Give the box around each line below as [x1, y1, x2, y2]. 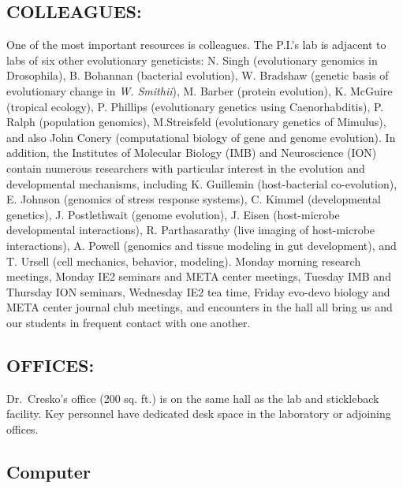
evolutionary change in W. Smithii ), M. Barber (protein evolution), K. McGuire [6, 82, 393, 99]
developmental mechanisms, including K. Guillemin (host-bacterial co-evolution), [6, 175, 397, 192]
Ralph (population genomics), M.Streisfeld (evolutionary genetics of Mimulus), [6, 114, 386, 130]
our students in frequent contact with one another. [6, 314, 251, 330]
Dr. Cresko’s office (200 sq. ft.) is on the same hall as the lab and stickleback [6, 389, 379, 406]
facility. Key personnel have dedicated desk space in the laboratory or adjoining [6, 405, 391, 422]
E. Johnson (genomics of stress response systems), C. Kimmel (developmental [6, 191, 381, 207]
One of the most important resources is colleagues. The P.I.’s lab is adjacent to [6, 36, 386, 53]
